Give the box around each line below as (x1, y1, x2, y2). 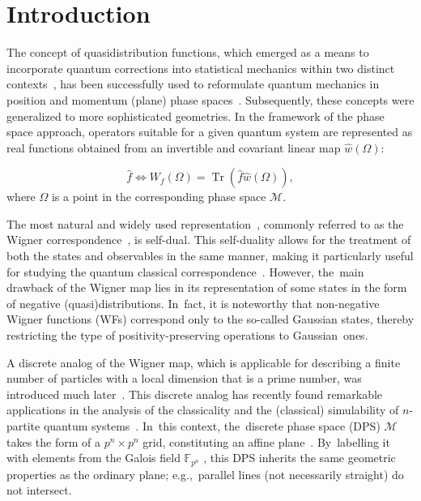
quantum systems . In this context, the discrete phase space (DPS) (43, 417, 381, 434)
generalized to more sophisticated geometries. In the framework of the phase (6, 107, 385, 124)
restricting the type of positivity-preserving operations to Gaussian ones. (6, 327, 368, 344)
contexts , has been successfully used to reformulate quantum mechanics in (6, 75, 380, 92)
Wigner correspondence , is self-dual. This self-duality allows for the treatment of (6, 231, 411, 248)
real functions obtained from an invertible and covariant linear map (6, 139, 341, 156)
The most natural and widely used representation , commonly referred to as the (6, 215, 404, 232)
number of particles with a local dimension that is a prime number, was (6, 370, 362, 387)
